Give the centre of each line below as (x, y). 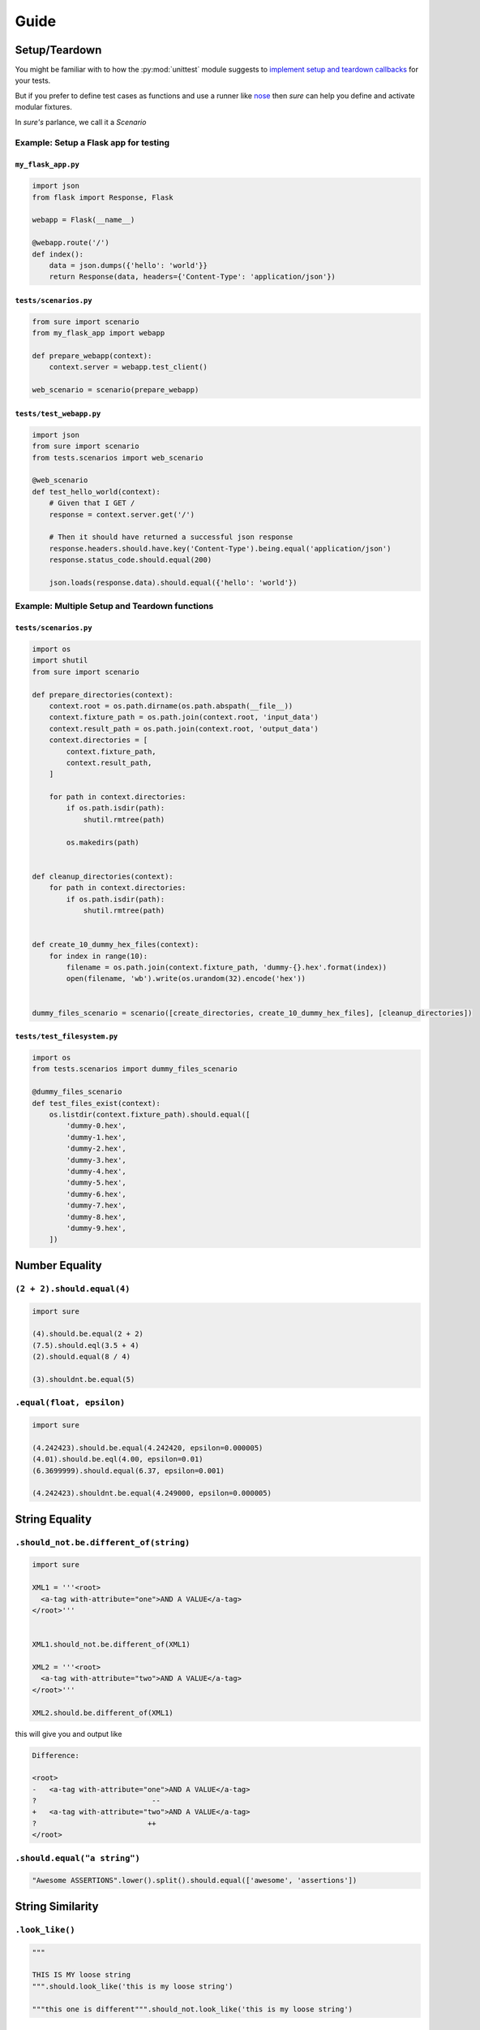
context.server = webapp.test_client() (129, 367)
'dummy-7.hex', (96, 1205)
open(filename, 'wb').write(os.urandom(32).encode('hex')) (186, 979)
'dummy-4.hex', (96, 1171)
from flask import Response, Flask (103, 197)
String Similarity (57, 1906)
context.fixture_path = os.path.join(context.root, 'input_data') (184, 717)
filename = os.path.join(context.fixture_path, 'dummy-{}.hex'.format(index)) (227, 967)
